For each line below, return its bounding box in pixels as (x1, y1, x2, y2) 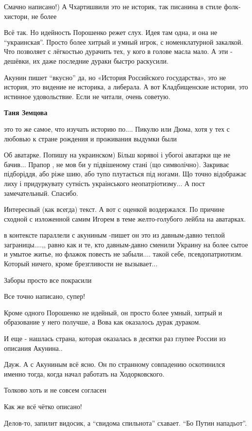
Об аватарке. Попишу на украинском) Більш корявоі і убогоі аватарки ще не (4, 150, 231, 160)
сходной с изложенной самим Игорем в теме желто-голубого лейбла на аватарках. (4, 213, 246, 224)
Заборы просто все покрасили (4, 275, 92, 285)
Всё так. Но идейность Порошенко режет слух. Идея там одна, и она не (4, 27, 218, 37)
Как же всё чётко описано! (4, 401, 82, 411)
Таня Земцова (4, 107, 48, 118)
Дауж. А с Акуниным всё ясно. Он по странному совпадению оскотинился (4, 359, 225, 369)
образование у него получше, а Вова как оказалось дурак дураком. (4, 317, 201, 327)
